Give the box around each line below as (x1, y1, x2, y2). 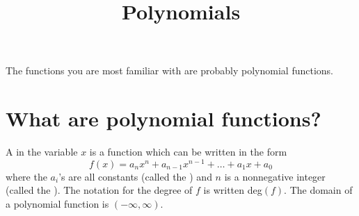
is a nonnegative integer (224, 169, 326, 183)
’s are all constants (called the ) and (58, 169, 212, 183)
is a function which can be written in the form (89, 144, 287, 159)
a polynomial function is (6, 196, 109, 210)
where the (6, 169, 47, 183)
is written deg (203, 183, 262, 197)
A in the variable (6, 144, 78, 159)
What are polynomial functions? (6, 104, 321, 133)
